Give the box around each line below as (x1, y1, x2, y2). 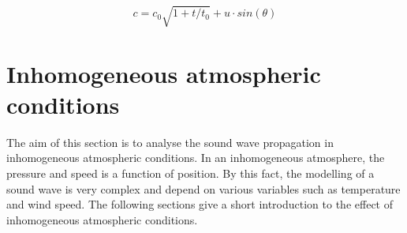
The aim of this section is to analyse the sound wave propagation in (6, 133, 334, 150)
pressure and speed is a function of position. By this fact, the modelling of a (6, 165, 375, 182)
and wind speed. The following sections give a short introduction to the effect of (6, 196, 393, 212)
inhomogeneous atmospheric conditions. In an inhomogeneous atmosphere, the (6, 149, 385, 166)
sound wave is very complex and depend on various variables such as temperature (6, 180, 401, 197)
